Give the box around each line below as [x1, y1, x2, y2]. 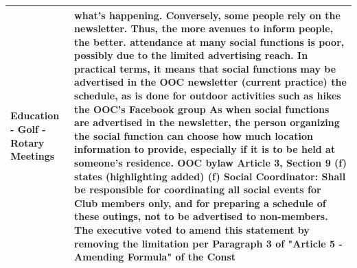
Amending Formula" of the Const [74, 249, 236, 264]
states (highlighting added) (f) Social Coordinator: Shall [74, 169, 346, 183]
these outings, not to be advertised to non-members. [74, 209, 328, 223]
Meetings [10, 149, 55, 163]
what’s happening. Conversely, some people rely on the [74, 8, 341, 22]
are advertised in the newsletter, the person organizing [74, 115, 340, 130]
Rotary [10, 135, 45, 149]
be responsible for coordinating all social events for [74, 182, 321, 197]
